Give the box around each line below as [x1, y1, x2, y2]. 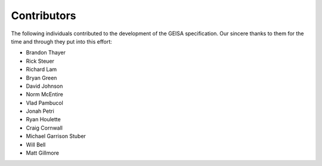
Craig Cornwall [26, 124, 63, 131]
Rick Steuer [26, 57, 55, 64]
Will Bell [26, 141, 46, 148]
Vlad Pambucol [26, 99, 64, 106]
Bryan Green [26, 74, 57, 81]
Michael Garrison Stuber [26, 133, 86, 140]
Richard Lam [26, 66, 57, 73]
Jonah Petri [26, 107, 55, 115]
